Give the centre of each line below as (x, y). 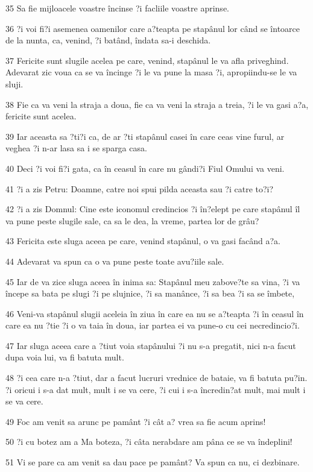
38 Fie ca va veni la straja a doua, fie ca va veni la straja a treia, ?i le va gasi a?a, (157, 104)
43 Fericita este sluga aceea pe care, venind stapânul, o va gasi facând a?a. (143, 241)
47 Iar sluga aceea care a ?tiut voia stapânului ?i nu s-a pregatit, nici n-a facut (151, 345)
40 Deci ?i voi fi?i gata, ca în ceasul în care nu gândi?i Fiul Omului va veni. (145, 168)
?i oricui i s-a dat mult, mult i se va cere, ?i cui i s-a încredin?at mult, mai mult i (156, 389)
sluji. (14, 83)
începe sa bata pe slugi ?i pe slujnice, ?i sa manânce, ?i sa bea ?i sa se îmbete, (150, 293)
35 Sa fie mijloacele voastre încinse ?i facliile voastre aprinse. (117, 8)
